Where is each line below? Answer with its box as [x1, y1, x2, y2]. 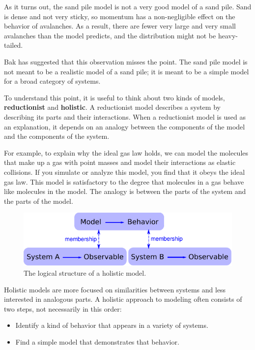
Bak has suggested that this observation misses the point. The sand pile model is [4, 56, 248, 66]
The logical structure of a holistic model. [24, 268, 146, 278]
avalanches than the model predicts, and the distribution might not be [4, 30, 216, 40]
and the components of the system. [4, 131, 110, 141]
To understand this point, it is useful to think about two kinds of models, [4, 92, 225, 102]
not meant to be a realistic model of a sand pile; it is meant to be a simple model [4, 66, 249, 76]
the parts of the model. [4, 195, 73, 206]
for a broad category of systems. [4, 76, 101, 86]
